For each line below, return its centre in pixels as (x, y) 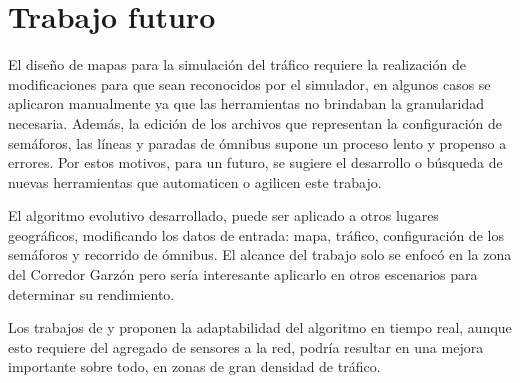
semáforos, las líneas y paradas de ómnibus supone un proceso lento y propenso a (257, 142)
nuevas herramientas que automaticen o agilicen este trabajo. (195, 181)
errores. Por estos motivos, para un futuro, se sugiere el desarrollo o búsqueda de (255, 162)
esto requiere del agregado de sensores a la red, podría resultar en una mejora (246, 346)
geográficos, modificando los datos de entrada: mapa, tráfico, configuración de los (256, 234)
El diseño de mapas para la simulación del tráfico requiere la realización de (237, 64)
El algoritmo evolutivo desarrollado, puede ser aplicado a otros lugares (223, 215)
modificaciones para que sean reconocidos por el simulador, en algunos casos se (249, 83)
